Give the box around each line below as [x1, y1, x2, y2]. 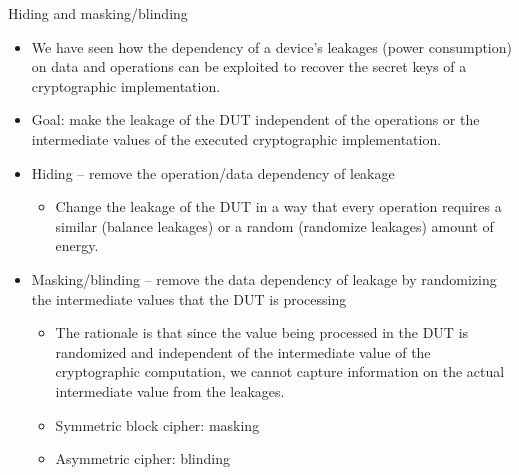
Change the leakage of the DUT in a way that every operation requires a [55, 196, 502, 217]
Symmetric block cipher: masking [55, 414, 260, 435]
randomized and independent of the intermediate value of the [55, 341, 431, 362]
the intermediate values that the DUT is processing [31, 288, 347, 309]
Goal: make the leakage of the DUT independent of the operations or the [31, 109, 480, 130]
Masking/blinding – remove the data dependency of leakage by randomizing [31, 268, 497, 289]
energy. [55, 235, 99, 256]
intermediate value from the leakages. [55, 380, 285, 401]
